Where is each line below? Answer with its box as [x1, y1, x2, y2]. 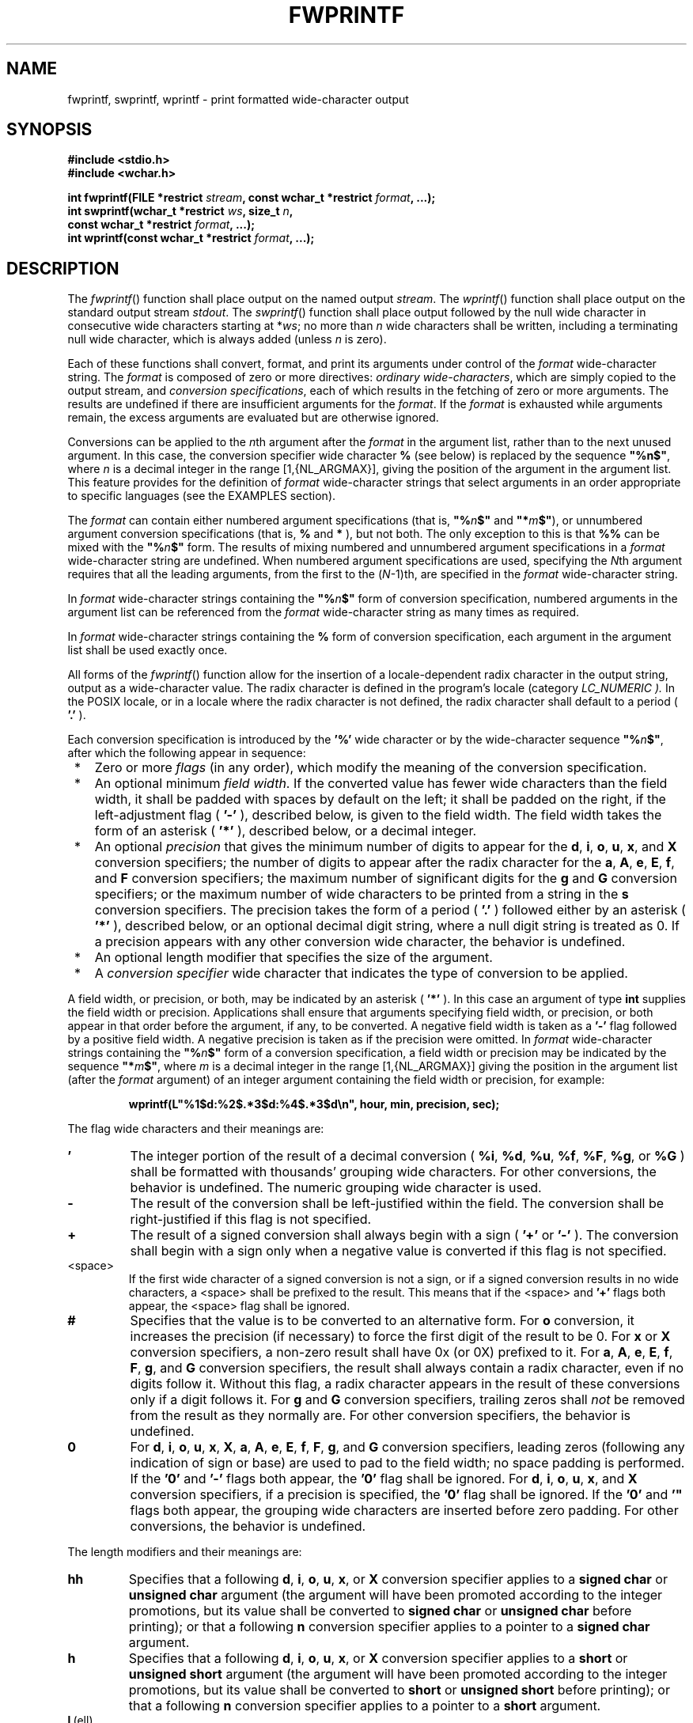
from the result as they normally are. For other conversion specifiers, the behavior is [130, 1407, 631, 1424]
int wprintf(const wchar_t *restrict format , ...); [67, 231, 315, 245]
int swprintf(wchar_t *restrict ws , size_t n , [67, 204, 293, 218]
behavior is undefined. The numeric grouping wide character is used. [130, 1180, 542, 1196]
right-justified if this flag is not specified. [130, 1211, 372, 1228]
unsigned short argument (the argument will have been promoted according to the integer [128, 1666, 668, 1683]
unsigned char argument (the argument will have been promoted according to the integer [128, 1587, 663, 1604]
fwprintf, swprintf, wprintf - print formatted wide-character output [67, 92, 409, 106]
